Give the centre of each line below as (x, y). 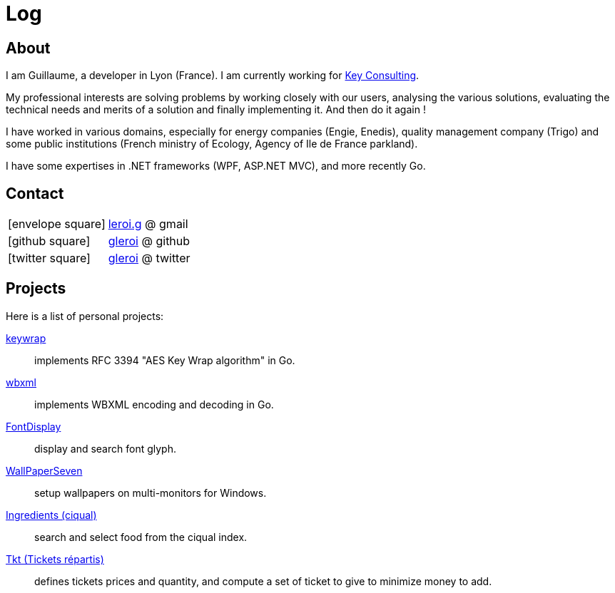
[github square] (49, 241)
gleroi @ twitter (149, 258)
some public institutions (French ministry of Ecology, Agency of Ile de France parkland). (212, 144)
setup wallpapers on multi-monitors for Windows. (151, 493)
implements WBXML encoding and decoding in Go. (154, 404)
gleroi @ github (149, 241)
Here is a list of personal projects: (85, 316)
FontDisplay (34, 426)
